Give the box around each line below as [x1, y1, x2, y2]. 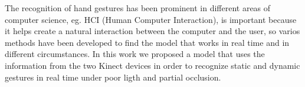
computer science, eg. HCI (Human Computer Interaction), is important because [5, 13, 297, 25]
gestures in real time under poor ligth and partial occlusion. [5, 71, 221, 83]
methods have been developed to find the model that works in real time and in [5, 36, 290, 48]
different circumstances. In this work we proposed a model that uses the [5, 48, 265, 60]
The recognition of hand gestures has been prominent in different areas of [5, 2, 271, 14]
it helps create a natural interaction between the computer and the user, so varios [5, 25, 300, 37]
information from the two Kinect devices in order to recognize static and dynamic [5, 59, 300, 71]
